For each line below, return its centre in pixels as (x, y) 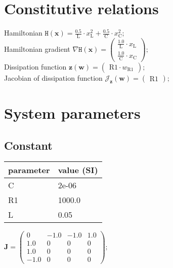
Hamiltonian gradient (37, 48)
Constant (28, 145)
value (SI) (78, 170)
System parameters (72, 112)
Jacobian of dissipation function (53, 77)
